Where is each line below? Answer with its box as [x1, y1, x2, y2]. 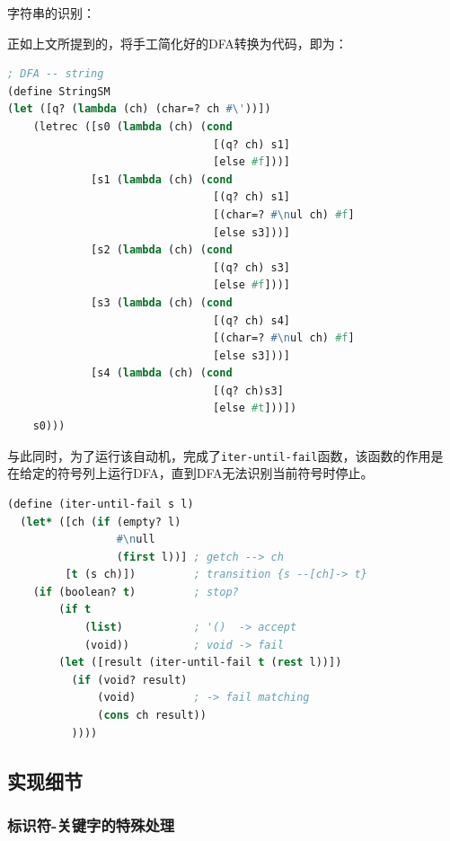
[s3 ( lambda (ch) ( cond [91, 296, 233, 309]
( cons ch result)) [97, 709, 207, 722]
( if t [58, 603, 92, 616]
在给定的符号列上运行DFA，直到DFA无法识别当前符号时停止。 [7, 464, 374, 482]
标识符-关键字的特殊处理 [7, 813, 175, 836]
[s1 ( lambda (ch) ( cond [91, 173, 233, 186]
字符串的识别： [7, 4, 95, 22]
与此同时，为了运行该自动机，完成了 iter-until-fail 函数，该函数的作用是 [7, 446, 444, 465]
